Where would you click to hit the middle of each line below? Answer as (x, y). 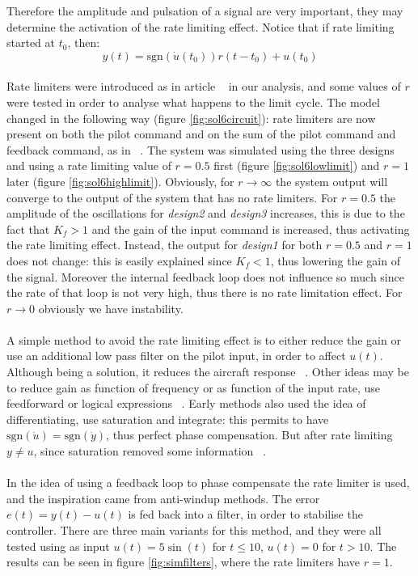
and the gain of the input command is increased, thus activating (251, 229)
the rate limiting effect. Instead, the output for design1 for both (165, 245)
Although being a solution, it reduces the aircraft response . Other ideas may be (208, 372)
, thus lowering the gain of (335, 260)
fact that (28, 229)
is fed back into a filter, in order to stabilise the (245, 514)
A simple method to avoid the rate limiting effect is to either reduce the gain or (204, 339)
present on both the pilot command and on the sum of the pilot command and (201, 134)
